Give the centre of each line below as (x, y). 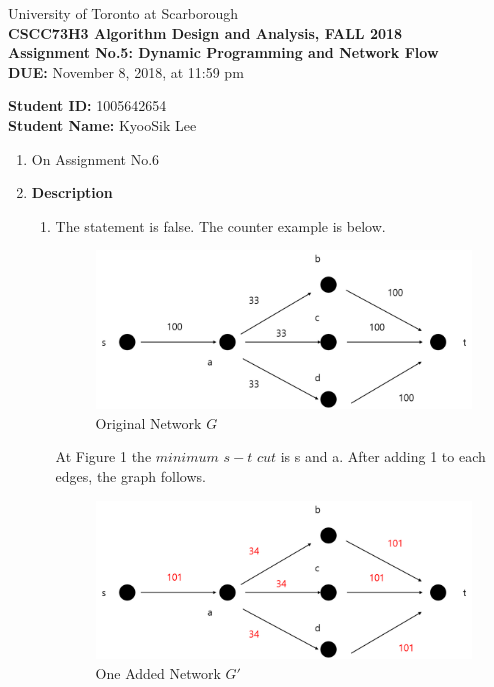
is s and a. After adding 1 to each (383, 456)
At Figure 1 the (103, 456)
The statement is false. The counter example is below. (220, 225)
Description (72, 192)
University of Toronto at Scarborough (123, 13)
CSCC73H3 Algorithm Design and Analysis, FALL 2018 (205, 32)
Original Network (148, 422)
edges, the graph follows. (130, 475)
